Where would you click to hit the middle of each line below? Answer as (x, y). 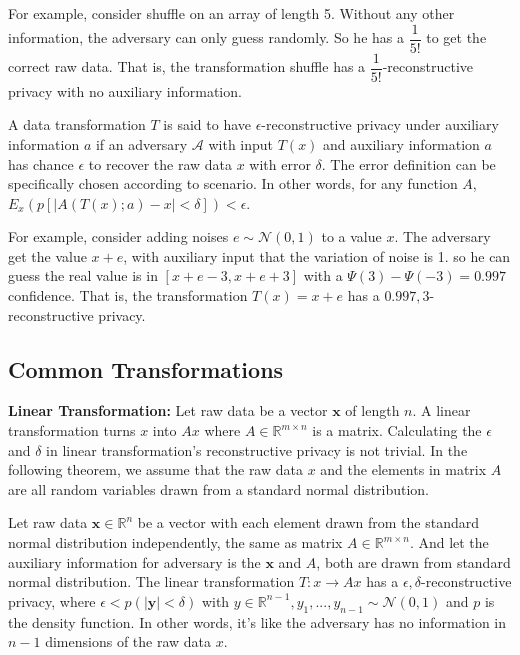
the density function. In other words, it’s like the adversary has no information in (257, 621)
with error (280, 163)
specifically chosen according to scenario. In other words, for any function (233, 183)
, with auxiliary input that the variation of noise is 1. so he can (317, 255)
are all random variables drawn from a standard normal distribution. (218, 488)
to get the (456, 37)
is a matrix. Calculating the (397, 430)
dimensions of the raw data (128, 641)
